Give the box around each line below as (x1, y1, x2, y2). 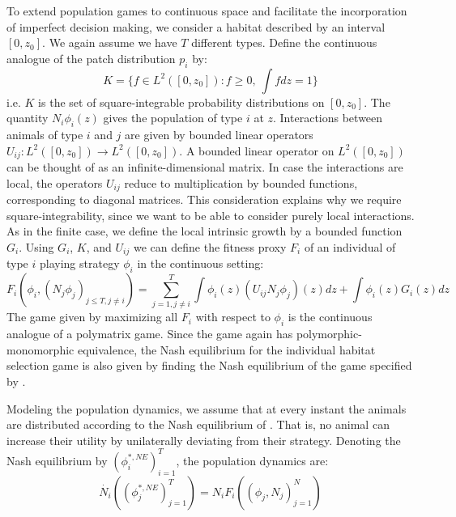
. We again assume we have (42, 34, 177, 51)
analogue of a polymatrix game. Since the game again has (6, 325, 293, 342)
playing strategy (40, 255, 120, 272)
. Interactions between (273, 109, 383, 126)
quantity (6, 109, 49, 126)
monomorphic (6, 341, 75, 358)
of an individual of (304, 238, 396, 255)
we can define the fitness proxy (133, 238, 287, 255)
